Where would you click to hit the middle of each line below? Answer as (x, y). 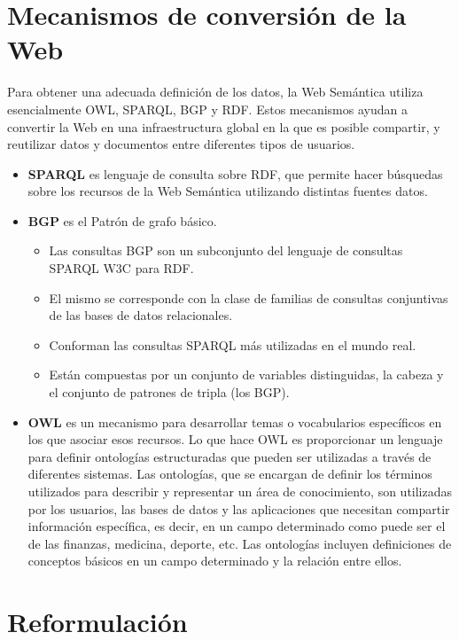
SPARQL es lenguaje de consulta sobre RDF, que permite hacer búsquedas (235, 173)
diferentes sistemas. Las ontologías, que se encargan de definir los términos (230, 474)
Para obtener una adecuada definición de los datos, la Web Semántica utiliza (215, 92)
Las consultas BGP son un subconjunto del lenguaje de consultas (226, 250)
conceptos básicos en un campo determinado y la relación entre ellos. (215, 561)
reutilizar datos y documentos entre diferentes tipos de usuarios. (181, 144)
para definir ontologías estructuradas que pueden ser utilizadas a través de (229, 456)
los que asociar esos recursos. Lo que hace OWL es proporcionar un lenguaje (235, 439)
